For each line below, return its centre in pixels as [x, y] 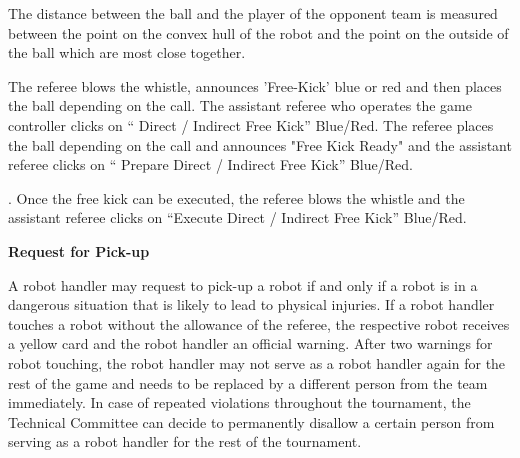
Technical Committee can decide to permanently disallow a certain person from [251, 421]
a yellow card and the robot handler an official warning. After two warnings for [250, 343]
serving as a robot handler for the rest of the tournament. [185, 441]
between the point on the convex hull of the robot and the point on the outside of [258, 32]
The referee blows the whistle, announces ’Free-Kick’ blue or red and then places [255, 85]
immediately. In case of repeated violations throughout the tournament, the [239, 402]
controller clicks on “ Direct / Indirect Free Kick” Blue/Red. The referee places [251, 124]
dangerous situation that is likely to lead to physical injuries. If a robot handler [251, 304]
